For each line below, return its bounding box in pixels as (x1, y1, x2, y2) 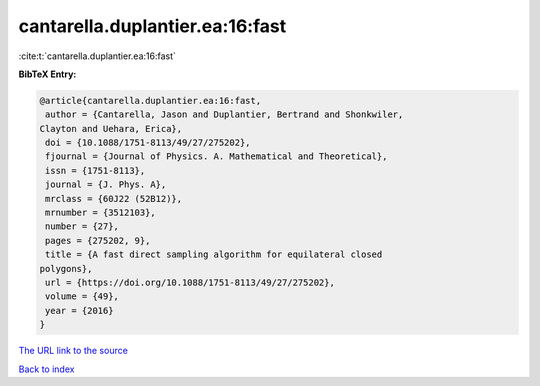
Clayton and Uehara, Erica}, (39, 123, 183, 134)
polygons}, (39, 263, 93, 274)
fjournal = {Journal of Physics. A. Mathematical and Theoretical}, (45, 151, 388, 162)
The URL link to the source (18, 345, 129, 357)
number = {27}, (45, 221, 120, 232)
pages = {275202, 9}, (45, 235, 151, 246)
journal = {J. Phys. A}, (45, 179, 167, 190)
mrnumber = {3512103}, (45, 207, 157, 219)
